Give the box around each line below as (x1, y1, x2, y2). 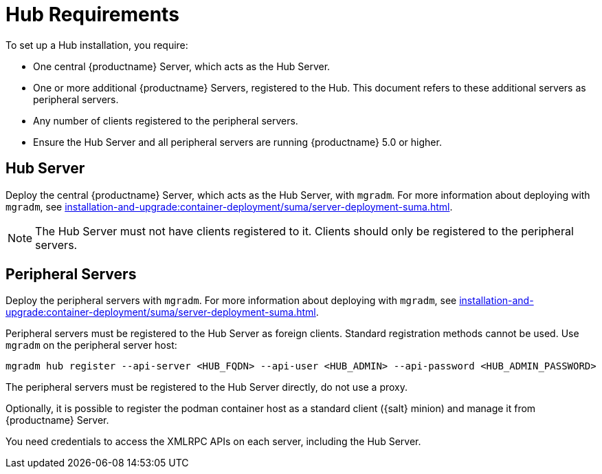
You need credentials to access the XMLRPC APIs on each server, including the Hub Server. (5, 435, 421, 448)
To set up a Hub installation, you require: (5, 39, 188, 51)
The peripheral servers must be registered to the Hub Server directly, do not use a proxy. (5, 381, 408, 394)
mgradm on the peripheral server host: (5, 339, 177, 352)
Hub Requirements (5, 3, 179, 26)
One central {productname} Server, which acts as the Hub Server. (33, 60, 331, 72)
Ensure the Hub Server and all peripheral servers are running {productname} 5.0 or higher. (33, 136, 442, 148)
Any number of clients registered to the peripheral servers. (33, 114, 298, 127)
